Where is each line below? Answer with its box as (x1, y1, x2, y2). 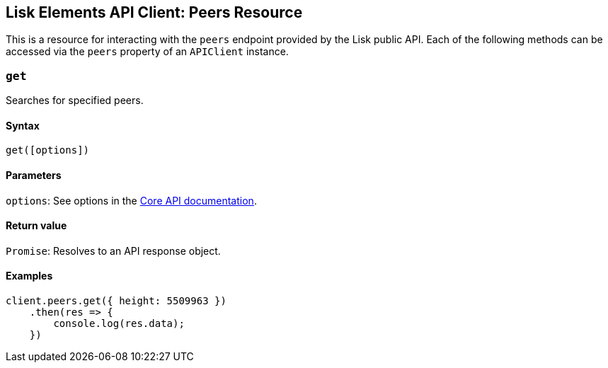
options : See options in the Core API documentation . (6, 194, 257, 207)
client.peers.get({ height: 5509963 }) (6, 295, 226, 307)
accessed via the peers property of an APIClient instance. (6, 45, 289, 58)
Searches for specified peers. (6, 94, 144, 107)
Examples (6, 270, 53, 282)
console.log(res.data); (53, 318, 185, 330)
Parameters (6, 169, 62, 181)
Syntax (6, 119, 40, 132)
